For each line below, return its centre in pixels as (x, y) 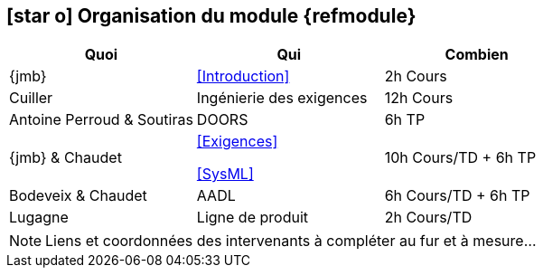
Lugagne (39, 218)
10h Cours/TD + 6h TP (460, 158)
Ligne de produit (252, 218)
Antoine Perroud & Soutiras (101, 120)
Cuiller (31, 98)
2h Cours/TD (428, 218)
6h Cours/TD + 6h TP (457, 196)
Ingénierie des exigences (282, 98)
